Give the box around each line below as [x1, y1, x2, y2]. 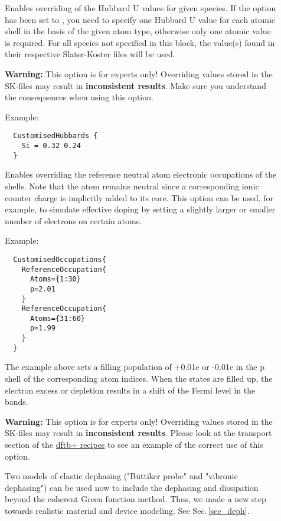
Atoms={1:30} [30, 275, 81, 284]
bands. [5, 395, 28, 408]
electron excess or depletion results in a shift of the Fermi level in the [5, 384, 256, 396]
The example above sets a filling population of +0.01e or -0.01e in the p [5, 361, 265, 373]
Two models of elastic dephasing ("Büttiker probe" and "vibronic [5, 470, 238, 482]
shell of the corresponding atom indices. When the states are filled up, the [5, 372, 273, 385]
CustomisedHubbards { [13, 132, 98, 140]
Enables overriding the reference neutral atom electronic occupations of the [5, 168, 277, 181]
